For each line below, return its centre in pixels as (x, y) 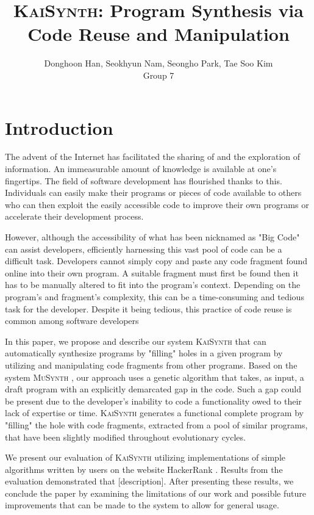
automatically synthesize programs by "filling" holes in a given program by (144, 353)
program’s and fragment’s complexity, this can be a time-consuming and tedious (155, 296)
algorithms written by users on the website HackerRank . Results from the (144, 469)
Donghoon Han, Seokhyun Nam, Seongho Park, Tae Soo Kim (159, 63)
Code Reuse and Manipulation (159, 34)
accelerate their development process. (74, 216)
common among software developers (72, 321)
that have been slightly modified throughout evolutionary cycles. (125, 437)
